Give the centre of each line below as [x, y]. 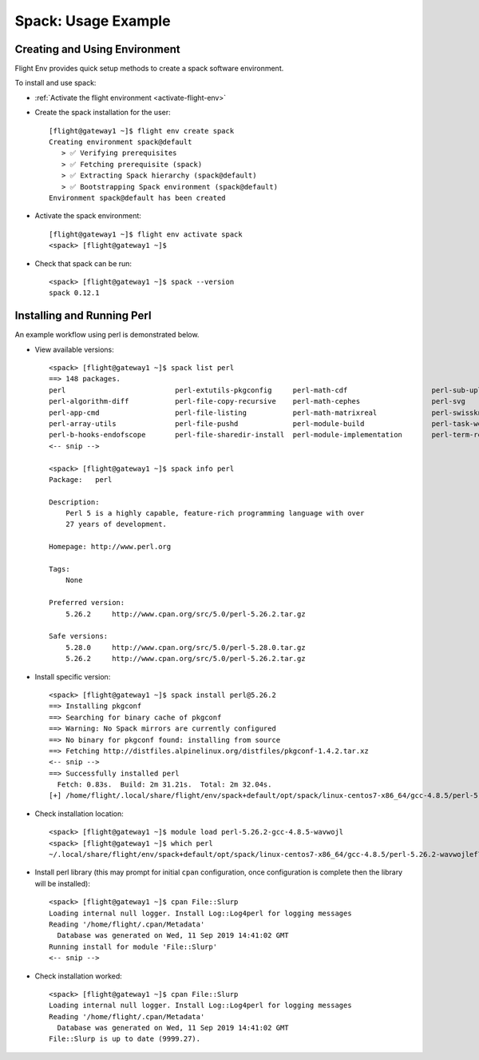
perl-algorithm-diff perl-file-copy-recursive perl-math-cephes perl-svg [257, 401]
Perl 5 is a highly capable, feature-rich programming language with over [215, 513]
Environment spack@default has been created [138, 197]
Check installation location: [79, 813]
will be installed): [63, 883]
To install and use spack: [55, 83]
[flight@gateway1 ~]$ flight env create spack [142, 131]
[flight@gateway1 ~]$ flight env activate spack [146, 234]
